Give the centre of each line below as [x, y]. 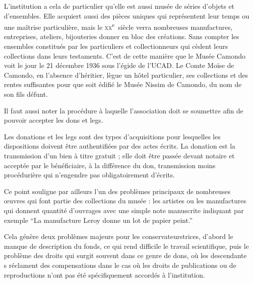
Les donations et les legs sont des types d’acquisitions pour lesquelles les [112, 136]
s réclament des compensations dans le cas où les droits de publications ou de [120, 265]
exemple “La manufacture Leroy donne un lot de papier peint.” [98, 220]
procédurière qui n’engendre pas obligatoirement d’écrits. [89, 175]
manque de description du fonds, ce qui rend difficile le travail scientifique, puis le [126, 246]
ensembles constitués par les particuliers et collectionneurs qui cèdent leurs [116, 46]
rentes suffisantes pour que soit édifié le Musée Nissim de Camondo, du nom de [123, 84]
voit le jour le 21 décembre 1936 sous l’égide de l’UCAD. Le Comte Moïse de [119, 65]
